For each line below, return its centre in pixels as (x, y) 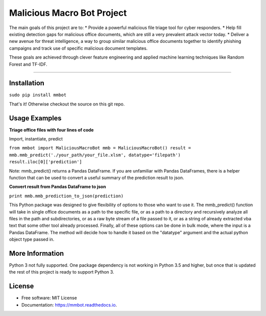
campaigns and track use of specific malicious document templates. (78, 48)
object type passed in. (32, 240)
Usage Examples (35, 118)
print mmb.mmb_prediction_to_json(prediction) (66, 196)
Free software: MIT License (49, 298)
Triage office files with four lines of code (51, 130)
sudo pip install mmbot (38, 95)
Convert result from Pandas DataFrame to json (57, 187)
